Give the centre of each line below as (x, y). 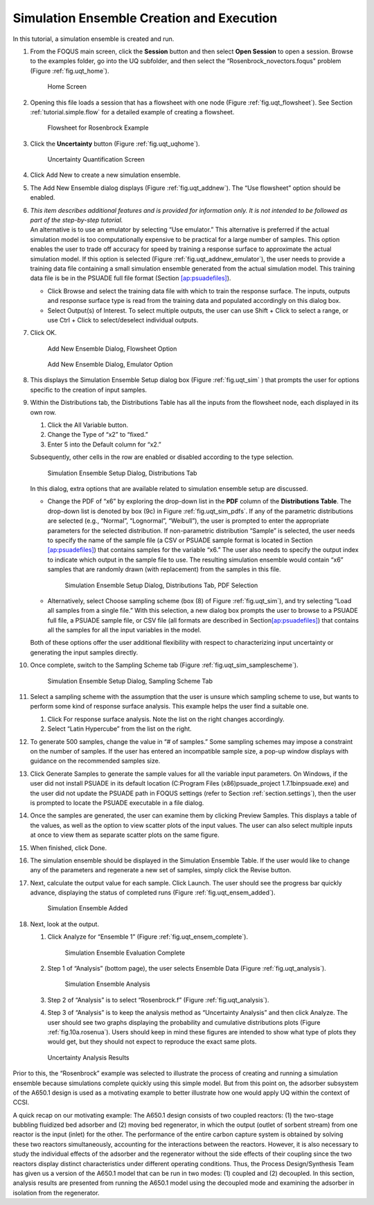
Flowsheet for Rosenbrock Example (98, 128)
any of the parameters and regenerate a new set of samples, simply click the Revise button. (161, 870)
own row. (43, 412)
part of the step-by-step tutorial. (77, 220)
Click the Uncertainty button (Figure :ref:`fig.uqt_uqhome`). (115, 144)
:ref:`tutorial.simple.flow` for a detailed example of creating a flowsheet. (132, 112)
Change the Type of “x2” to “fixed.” (98, 435)
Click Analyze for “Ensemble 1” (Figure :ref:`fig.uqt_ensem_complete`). (148, 937)
